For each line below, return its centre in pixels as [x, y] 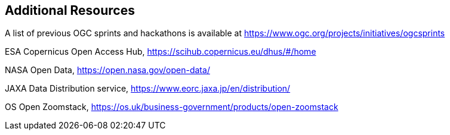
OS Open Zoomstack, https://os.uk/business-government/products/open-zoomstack [172, 107]
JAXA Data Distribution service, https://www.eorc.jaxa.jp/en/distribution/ [148, 89]
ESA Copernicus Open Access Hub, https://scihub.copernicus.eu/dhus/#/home [161, 52]
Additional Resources [70, 10]
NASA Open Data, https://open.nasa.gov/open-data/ [107, 70]
